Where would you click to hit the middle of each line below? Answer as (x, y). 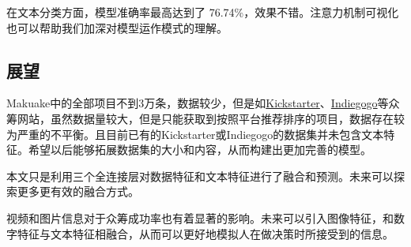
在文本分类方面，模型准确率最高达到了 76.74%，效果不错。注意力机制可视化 (203, 12)
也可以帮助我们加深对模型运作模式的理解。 (117, 27)
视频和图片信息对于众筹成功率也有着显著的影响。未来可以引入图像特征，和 (200, 217)
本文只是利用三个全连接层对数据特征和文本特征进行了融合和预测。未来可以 (200, 176)
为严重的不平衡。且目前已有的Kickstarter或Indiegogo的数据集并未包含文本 (195, 134)
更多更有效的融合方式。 (78, 191)
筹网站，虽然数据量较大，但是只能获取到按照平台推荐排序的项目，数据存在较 (205, 118)
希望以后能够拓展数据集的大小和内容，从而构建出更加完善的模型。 (200, 150)
